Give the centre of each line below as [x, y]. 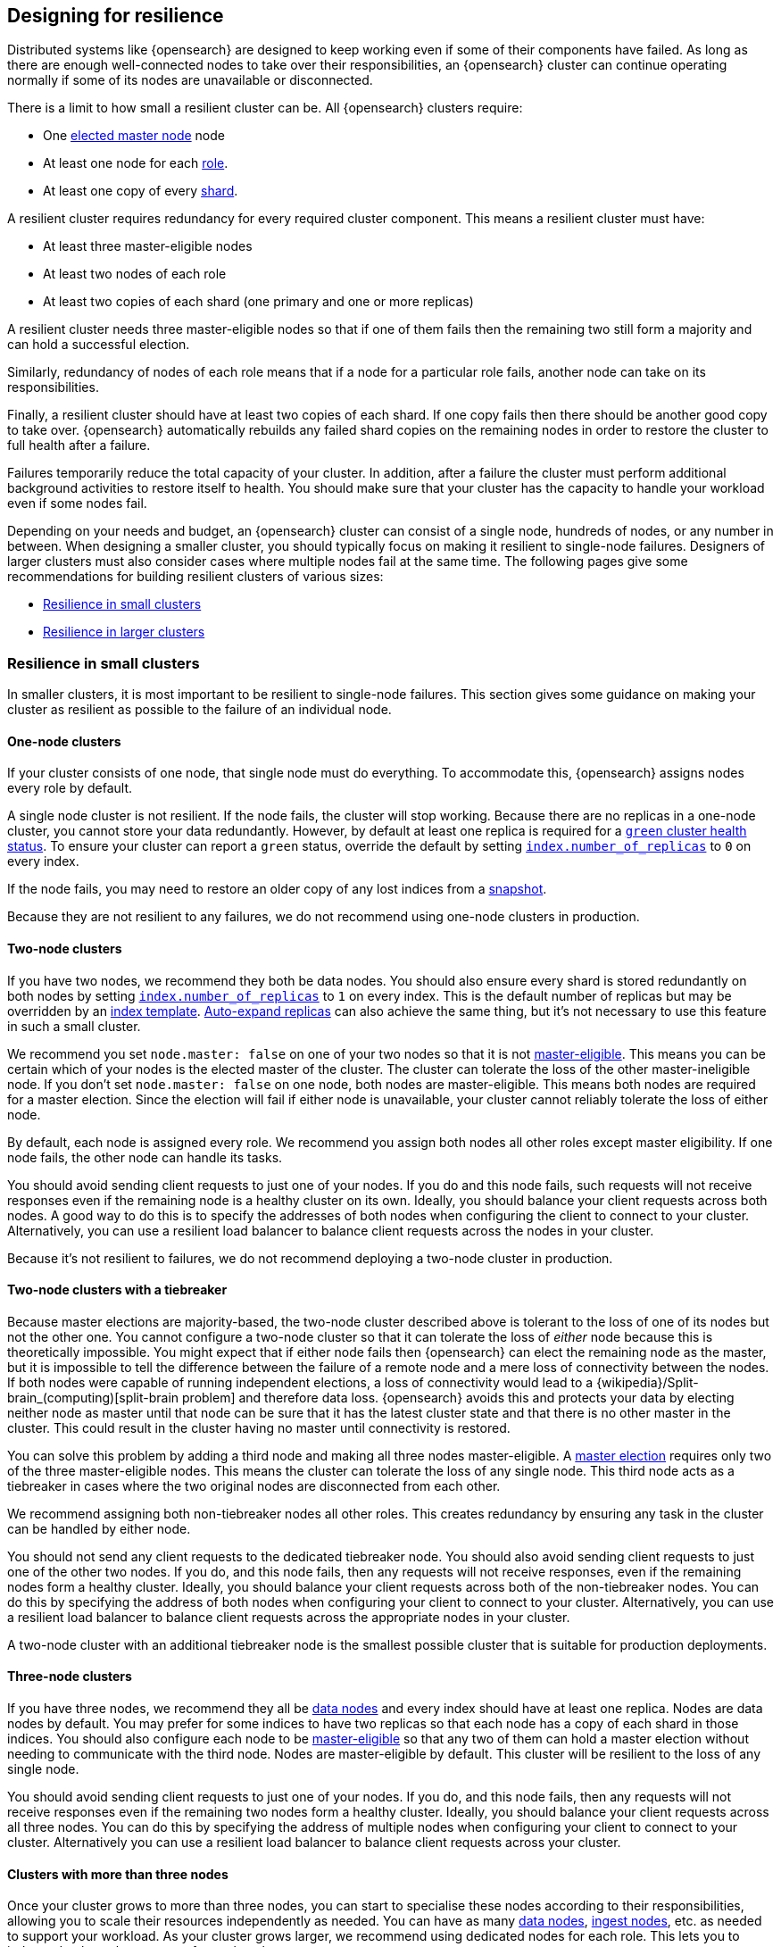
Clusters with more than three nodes [118, 1874]
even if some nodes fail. [77, 503]
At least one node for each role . [136, 163]
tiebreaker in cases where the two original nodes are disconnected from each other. [254, 1485]
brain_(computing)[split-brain [93, 1397]
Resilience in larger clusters [124, 632]
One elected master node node [134, 136]
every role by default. [70, 788]
